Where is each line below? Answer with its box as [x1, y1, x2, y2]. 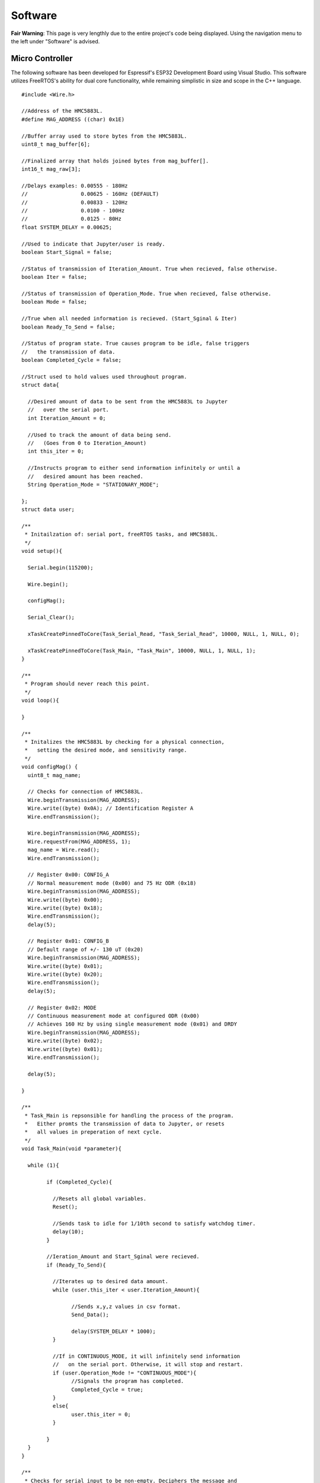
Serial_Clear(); [27, 614, 75, 621]
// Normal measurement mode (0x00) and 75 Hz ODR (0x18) [27, 880, 197, 886]
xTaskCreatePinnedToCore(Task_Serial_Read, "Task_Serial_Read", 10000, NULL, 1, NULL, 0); [27, 631, 300, 638]
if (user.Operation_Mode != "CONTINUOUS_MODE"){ [52, 1369, 197, 1376]
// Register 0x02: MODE [27, 1004, 97, 1011]
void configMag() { [21, 763, 78, 771]
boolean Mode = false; [21, 298, 88, 305]
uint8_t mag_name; [27, 772, 81, 778]
